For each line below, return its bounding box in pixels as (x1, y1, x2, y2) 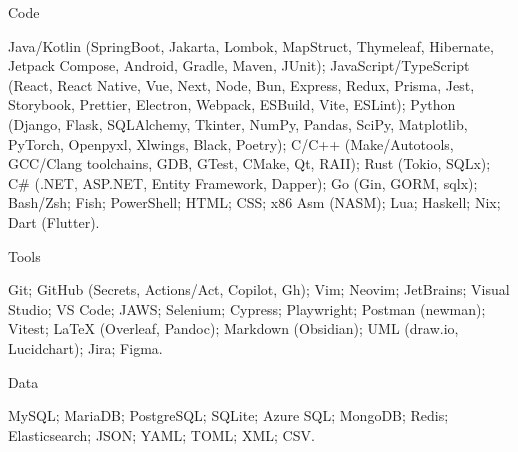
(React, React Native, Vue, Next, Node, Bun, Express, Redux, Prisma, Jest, (8, 74, 475, 95)
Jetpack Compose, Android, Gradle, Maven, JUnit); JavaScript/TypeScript (8, 55, 470, 76)
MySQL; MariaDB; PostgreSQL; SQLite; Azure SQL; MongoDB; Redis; (8, 405, 449, 426)
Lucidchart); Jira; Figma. (8, 337, 163, 358)
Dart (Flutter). (8, 211, 100, 232)
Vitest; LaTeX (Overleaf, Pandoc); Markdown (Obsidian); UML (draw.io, (8, 318, 459, 339)
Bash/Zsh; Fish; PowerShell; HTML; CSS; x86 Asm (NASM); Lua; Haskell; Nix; (8, 192, 501, 213)
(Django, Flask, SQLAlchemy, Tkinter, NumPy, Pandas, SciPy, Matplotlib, (8, 113, 468, 134)
